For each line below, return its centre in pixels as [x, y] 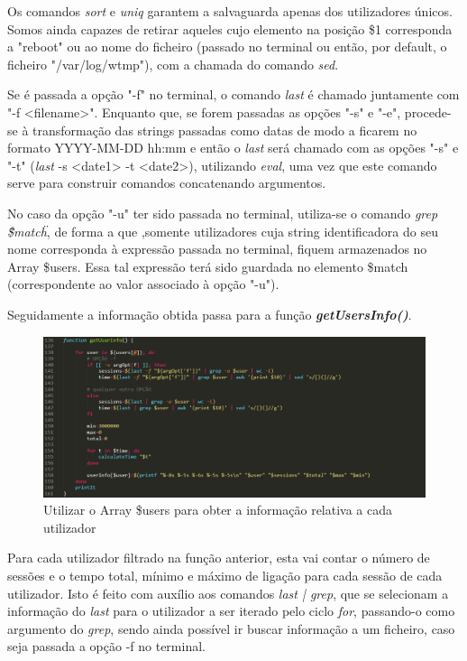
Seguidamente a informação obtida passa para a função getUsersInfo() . [210, 314]
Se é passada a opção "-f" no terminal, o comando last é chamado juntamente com [233, 94]
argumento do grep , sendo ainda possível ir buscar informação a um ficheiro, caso [231, 628]
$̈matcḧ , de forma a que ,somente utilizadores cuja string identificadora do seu [223, 231]
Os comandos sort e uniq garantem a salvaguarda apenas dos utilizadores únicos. [230, 11]
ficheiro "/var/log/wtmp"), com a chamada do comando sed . [173, 64]
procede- [428, 112]
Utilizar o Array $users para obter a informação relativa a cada [218, 510]
